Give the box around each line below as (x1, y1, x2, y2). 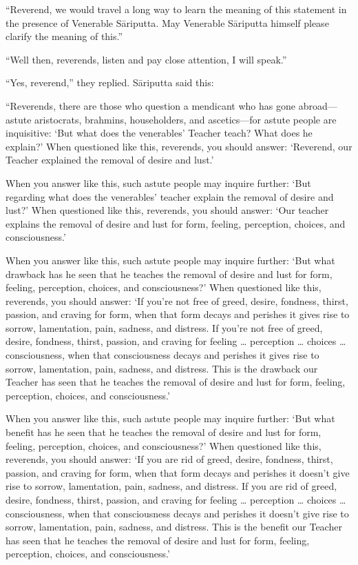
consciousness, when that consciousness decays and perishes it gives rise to (6, 348, 319, 362)
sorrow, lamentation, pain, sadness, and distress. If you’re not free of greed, (6, 320, 323, 335)
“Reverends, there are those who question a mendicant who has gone (6, 98, 295, 112)
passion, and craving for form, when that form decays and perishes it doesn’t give (6, 465, 350, 479)
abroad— (298, 98, 337, 112)
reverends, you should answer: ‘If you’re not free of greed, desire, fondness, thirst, (6, 293, 348, 308)
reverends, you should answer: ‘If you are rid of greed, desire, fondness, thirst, (6, 452, 333, 466)
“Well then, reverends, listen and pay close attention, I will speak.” (6, 52, 287, 66)
